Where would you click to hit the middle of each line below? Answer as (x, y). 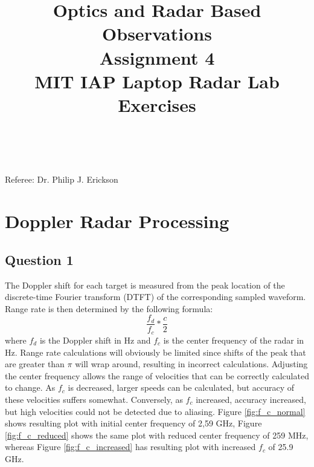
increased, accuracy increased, (251, 399)
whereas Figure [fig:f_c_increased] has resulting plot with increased (130, 447)
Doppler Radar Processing (117, 221)
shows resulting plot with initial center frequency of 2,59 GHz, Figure (133, 423)
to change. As (30, 387)
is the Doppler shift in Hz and (95, 340)
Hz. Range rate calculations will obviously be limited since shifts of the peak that (155, 352)
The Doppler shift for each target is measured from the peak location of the (145, 285)
